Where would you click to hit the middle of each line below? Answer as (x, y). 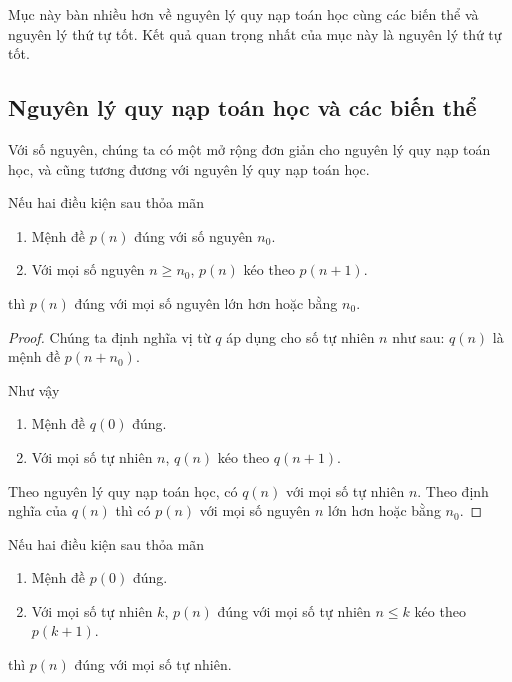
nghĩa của (38, 510)
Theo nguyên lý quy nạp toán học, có (123, 490)
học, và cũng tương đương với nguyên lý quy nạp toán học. (189, 168)
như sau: (418, 336)
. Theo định (453, 490)
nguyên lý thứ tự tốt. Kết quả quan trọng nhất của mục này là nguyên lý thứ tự (255, 33)
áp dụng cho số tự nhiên (300, 336)
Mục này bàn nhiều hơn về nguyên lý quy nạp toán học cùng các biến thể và (243, 14)
